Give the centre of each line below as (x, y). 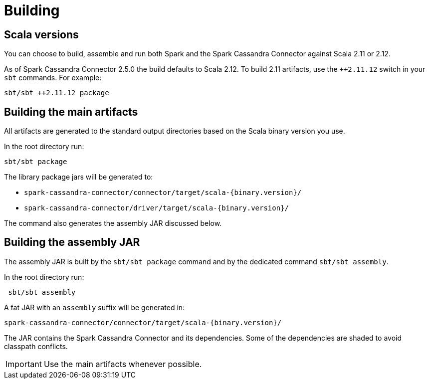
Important (24, 364)
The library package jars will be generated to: (79, 177)
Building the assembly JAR (72, 242)
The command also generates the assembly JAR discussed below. (113, 223)
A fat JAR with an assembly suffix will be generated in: (95, 307)
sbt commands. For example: (53, 78)
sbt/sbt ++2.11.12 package (57, 93)
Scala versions (41, 34)
